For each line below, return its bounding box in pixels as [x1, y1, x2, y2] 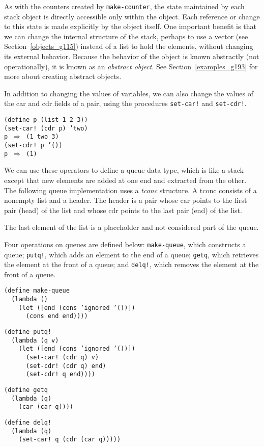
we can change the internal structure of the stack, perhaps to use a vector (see [4, 31, 248, 41]
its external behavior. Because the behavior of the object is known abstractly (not [4, 51, 259, 62]
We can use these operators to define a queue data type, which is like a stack [4, 165, 244, 175]
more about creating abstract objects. [4, 71, 122, 82]
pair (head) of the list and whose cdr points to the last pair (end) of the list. [4, 204, 242, 215]
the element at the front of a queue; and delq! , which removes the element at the [4, 259, 259, 270]
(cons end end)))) [25, 312, 88, 320]
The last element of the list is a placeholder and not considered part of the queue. [4, 222, 259, 232]
